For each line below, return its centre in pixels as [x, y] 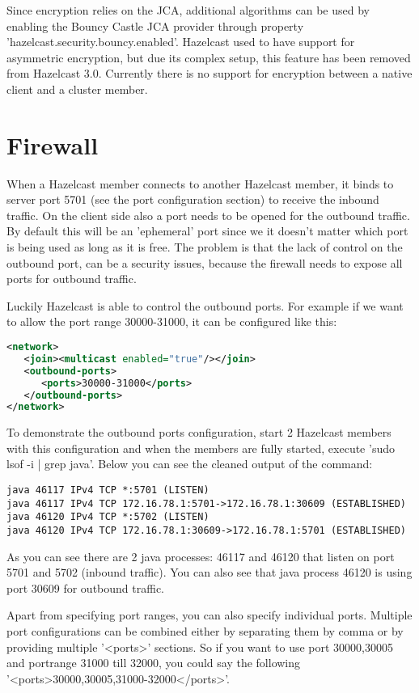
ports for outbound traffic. [72, 279]
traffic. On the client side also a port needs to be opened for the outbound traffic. [208, 215]
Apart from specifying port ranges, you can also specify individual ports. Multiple [209, 615]
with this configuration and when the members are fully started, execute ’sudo [201, 448]
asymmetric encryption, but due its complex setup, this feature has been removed [209, 57]
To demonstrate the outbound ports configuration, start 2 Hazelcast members [199, 432]
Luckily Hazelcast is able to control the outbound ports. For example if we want [205, 305]
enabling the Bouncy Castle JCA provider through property [155, 25]
